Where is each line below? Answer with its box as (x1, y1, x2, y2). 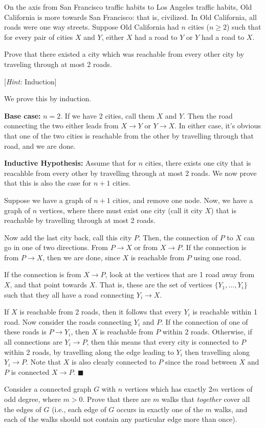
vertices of (220, 384, 253, 394)
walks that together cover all (162, 394, 250, 404)
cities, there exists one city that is (145, 157, 251, 168)
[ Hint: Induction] (4, 76, 57, 86)
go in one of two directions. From (4, 242, 108, 253)
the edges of (4, 403, 41, 414)
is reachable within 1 (192, 306, 257, 317)
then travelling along (185, 346, 250, 357)
